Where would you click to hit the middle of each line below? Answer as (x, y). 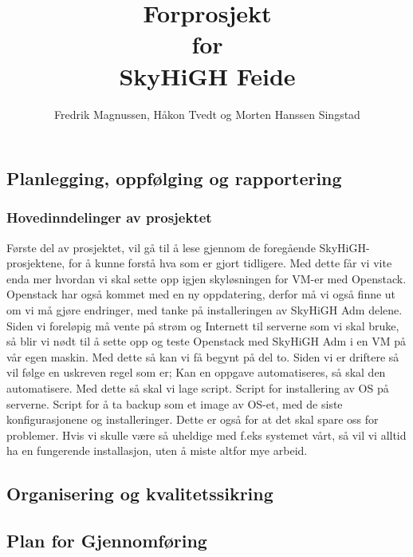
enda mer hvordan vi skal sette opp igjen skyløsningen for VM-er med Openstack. (206, 278)
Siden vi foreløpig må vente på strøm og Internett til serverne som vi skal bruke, (203, 325)
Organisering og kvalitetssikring (140, 494)
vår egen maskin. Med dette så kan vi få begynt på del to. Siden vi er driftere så (203, 356)
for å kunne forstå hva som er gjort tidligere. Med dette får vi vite (230, 263)
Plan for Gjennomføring (107, 541)
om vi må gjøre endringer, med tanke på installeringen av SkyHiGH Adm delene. (205, 310)
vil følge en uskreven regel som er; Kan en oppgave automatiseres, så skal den (196, 372)
